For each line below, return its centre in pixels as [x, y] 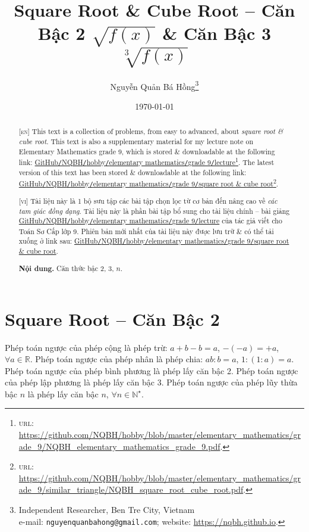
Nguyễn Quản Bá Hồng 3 [154, 85]
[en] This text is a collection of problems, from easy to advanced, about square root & [151, 131]
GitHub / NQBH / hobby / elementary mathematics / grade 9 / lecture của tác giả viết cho [150, 221]
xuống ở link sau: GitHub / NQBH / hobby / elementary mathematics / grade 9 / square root [154, 241]
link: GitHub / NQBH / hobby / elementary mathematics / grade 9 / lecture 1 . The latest [146, 161]
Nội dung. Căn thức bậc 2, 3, [66, 268]
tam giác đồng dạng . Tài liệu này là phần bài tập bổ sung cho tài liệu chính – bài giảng [154, 211]
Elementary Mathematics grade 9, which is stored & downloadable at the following [147, 151]
